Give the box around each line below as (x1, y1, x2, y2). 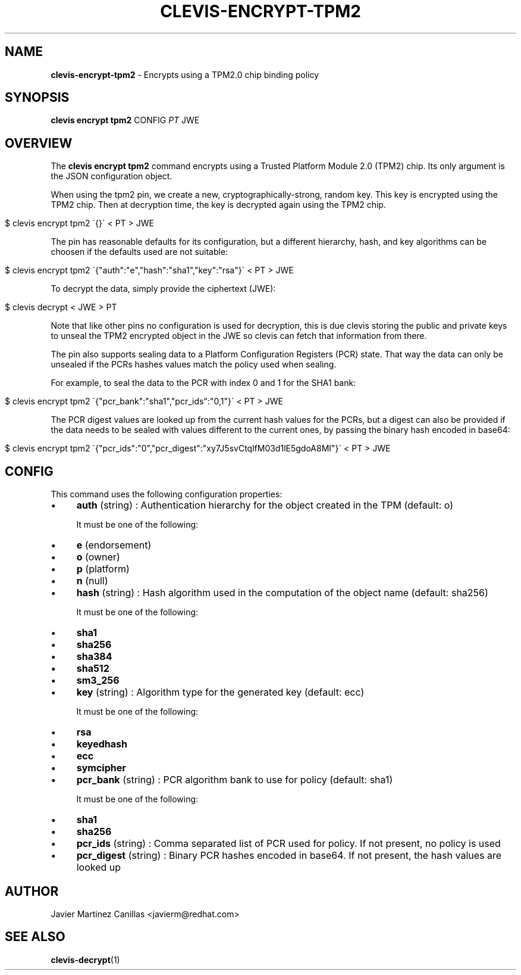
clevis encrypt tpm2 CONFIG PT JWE (51, 115, 200, 126)
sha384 (76, 650, 112, 663)
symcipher (76, 762, 126, 774)
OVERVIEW (5, 135, 73, 151)
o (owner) (76, 551, 120, 563)
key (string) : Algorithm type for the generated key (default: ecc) (76, 686, 365, 699)
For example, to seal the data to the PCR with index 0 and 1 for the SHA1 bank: (51, 378, 356, 388)
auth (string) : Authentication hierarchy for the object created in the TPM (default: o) (76, 499, 453, 512)
